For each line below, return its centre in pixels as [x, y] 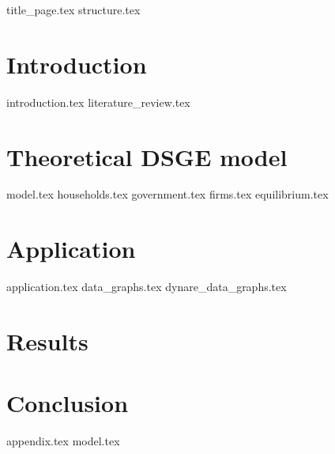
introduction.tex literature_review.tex [98, 102]
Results [47, 340]
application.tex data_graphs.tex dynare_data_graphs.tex [147, 287]
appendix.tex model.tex [63, 441]
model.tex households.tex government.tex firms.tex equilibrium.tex [167, 194]
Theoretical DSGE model [147, 156]
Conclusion [68, 403]
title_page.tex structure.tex [73, 9]
